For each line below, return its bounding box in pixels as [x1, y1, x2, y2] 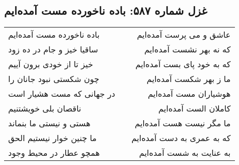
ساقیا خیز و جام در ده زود [8, 43, 98, 56]
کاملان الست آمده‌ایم [158, 102, 231, 115]
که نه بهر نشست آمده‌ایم [144, 43, 231, 56]
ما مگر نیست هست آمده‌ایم [135, 117, 231, 129]
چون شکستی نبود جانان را [8, 73, 99, 85]
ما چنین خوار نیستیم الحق [8, 132, 97, 144]
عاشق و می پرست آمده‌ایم [137, 29, 231, 41]
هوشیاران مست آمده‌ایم [148, 88, 231, 100]
